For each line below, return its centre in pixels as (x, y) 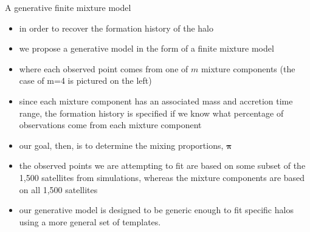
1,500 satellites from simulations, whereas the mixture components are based (162, 177)
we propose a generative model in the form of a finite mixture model (146, 48)
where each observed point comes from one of (104, 68)
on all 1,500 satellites (58, 189)
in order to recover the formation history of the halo (116, 28)
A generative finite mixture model (68, 7)
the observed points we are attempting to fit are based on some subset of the (162, 165)
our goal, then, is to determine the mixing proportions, (121, 145)
